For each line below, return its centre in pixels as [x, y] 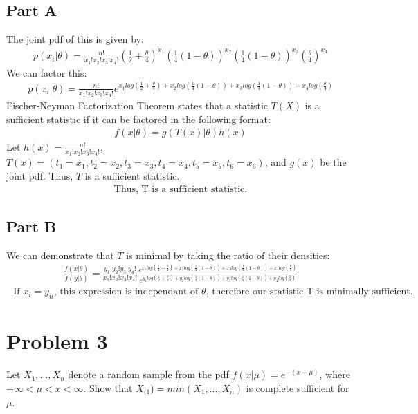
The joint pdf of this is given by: [75, 39]
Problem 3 [57, 341]
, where [335, 374]
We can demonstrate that [60, 255]
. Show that [108, 387]
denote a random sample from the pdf [148, 374]
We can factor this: [47, 72]
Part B [31, 226]
